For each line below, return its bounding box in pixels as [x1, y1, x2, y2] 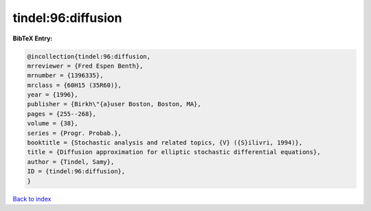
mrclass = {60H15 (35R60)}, [27, 81, 122, 89]
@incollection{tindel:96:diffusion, [27, 52, 151, 60]
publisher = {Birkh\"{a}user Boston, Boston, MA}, [27, 100, 202, 108]
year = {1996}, [27, 91, 78, 99]
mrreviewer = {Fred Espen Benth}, [27, 62, 144, 70]
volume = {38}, [27, 120, 78, 127]
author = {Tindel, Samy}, [27, 158, 115, 166]
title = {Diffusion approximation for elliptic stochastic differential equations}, [27, 148, 321, 156]
